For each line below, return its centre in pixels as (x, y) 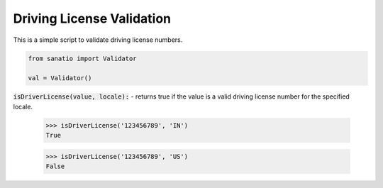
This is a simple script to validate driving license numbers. (98, 40)
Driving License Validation (92, 18)
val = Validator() (60, 78)
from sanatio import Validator (83, 58)
